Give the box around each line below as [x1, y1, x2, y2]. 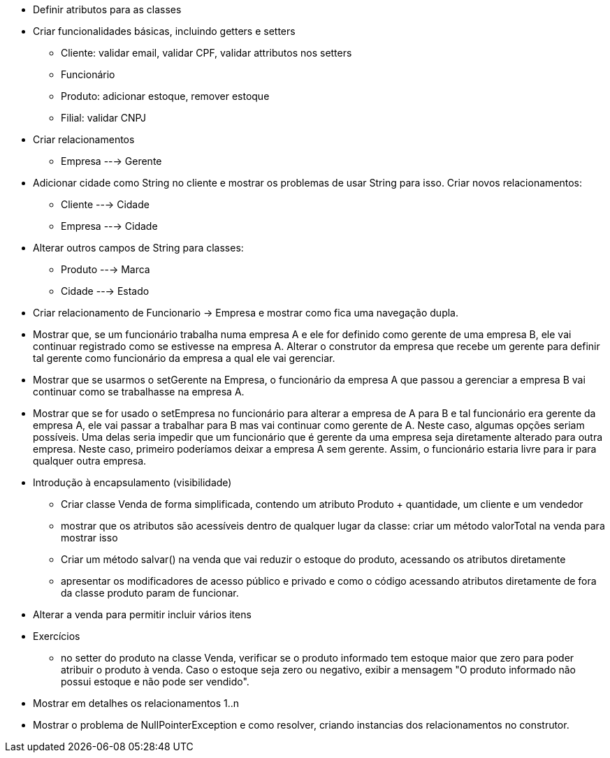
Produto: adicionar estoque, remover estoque [61, 90, 270, 102]
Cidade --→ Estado [61, 285, 150, 297]
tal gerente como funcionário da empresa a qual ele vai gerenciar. [33, 352, 335, 364]
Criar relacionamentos [33, 133, 135, 145]
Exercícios [33, 630, 80, 642]
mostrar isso [61, 532, 118, 544]
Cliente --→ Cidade [61, 198, 150, 210]
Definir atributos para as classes [33, 3, 182, 15]
